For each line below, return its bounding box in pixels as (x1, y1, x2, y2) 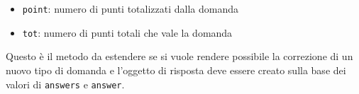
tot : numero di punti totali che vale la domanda (22, 25, 233, 40)
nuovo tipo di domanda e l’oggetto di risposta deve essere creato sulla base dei (6, 62, 346, 77)
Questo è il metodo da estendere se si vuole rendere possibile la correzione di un (6, 49, 353, 64)
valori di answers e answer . (6, 76, 125, 91)
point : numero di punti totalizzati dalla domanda (22, 1, 239, 16)
